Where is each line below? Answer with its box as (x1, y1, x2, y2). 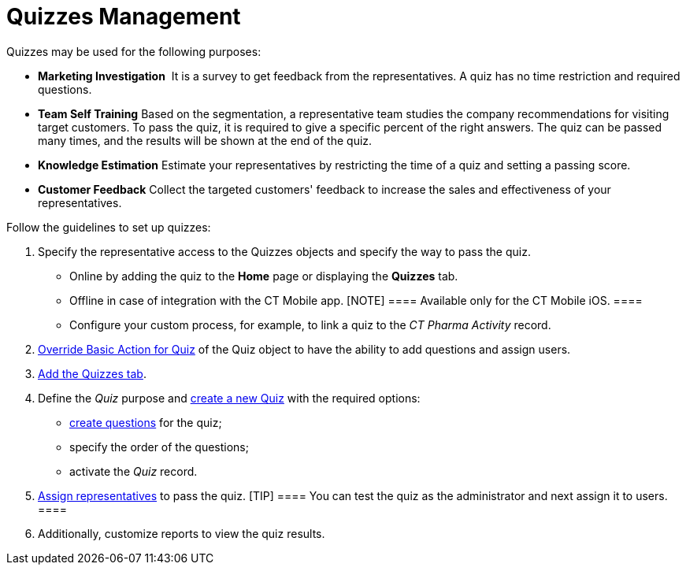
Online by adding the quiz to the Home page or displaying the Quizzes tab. (69, 269, 458, 283)
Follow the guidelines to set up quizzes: (6, 220, 211, 234)
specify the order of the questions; (69, 439, 249, 454)
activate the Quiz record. (69, 464, 198, 478)
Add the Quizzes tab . (38, 366, 146, 380)
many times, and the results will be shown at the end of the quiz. (38, 133, 373, 147)
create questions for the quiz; (69, 415, 222, 429)
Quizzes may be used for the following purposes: (6, 44, 261, 58)
